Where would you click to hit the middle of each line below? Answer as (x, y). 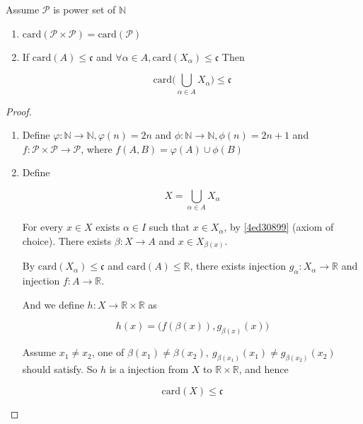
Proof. (19, 111)
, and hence (264, 369)
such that (169, 227)
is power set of (85, 9)
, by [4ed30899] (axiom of (279, 227)
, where (97, 148)
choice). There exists (67, 240)
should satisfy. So (60, 369)
